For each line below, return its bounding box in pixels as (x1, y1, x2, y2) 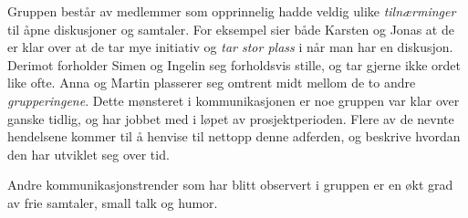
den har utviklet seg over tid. (7, 144, 170, 163)
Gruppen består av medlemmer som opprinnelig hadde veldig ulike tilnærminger (7, 2, 456, 20)
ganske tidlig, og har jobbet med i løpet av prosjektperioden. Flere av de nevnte (7, 109, 454, 128)
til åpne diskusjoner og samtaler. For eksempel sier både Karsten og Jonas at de (7, 19, 454, 38)
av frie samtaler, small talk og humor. (7, 192, 218, 212)
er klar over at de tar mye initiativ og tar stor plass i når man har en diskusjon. (7, 37, 453, 57)
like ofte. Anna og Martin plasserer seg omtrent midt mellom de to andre (7, 73, 416, 92)
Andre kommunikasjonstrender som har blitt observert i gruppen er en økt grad (7, 175, 453, 194)
